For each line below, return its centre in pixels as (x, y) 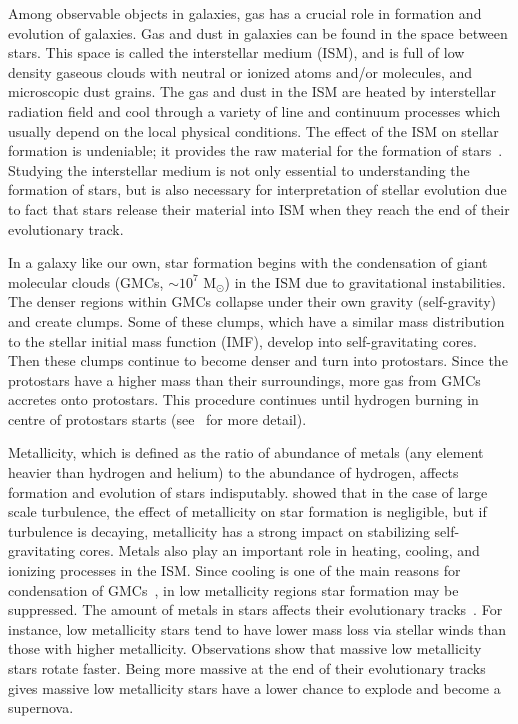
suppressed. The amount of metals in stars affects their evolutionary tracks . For (255, 609)
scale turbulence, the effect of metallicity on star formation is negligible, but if (247, 511)
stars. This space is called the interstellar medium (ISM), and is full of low (236, 52)
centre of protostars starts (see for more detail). (157, 418)
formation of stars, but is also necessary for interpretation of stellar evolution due (257, 189)
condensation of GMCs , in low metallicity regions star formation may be (233, 589)
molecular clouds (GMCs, (86, 281)
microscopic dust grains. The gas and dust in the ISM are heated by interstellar (252, 91)
